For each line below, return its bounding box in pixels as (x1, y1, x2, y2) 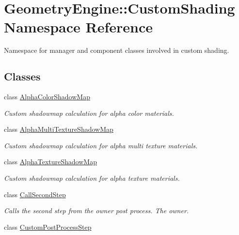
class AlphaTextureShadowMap (4, 157, 97, 167)
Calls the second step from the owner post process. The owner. (4, 205, 189, 216)
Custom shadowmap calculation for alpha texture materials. (4, 173, 180, 183)
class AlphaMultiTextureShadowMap (4, 124, 113, 134)
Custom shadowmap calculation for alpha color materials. (4, 108, 174, 118)
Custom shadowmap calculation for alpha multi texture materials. (4, 140, 198, 150)
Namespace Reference (4, 17, 153, 37)
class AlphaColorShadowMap (4, 92, 90, 102)
